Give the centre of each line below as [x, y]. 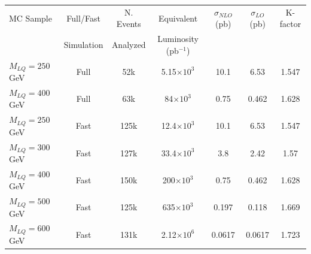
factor [290, 24]
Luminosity [178, 39]
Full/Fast [83, 18]
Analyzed [129, 44]
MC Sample [31, 18]
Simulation [83, 44]
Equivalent [178, 18]
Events [129, 24]
